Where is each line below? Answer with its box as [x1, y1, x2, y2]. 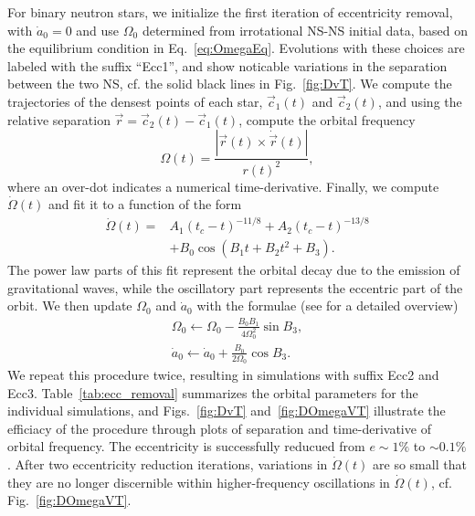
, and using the [377, 91, 462, 111]
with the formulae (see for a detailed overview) [196, 296, 459, 315]
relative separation [7, 110, 111, 129]
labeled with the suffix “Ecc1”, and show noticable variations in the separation [7, 56, 448, 75]
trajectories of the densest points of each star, [7, 91, 263, 111]
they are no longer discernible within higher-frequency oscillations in [7, 472, 390, 491]
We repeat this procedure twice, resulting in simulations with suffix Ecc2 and [7, 365, 439, 384]
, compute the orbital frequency [238, 110, 416, 129]
